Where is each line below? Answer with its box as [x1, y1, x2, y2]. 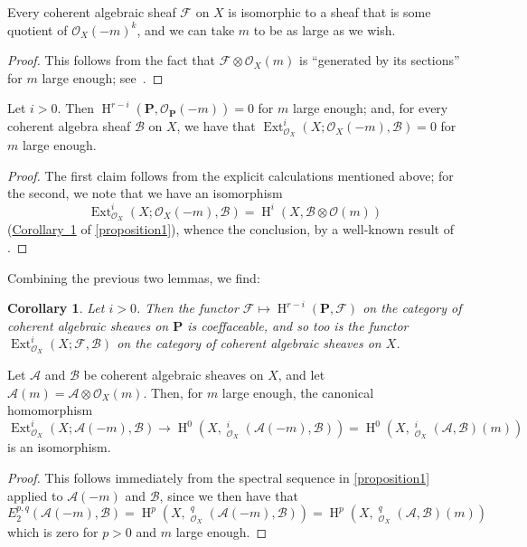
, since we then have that [159, 486, 298, 505]
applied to [7, 486, 63, 505]
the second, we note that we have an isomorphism [7, 184, 283, 203]
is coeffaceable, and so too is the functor [187, 316, 409, 335]
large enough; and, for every [292, 99, 448, 118]
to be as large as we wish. [253, 20, 396, 39]
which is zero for [7, 523, 99, 542]
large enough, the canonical [221, 382, 374, 401]
